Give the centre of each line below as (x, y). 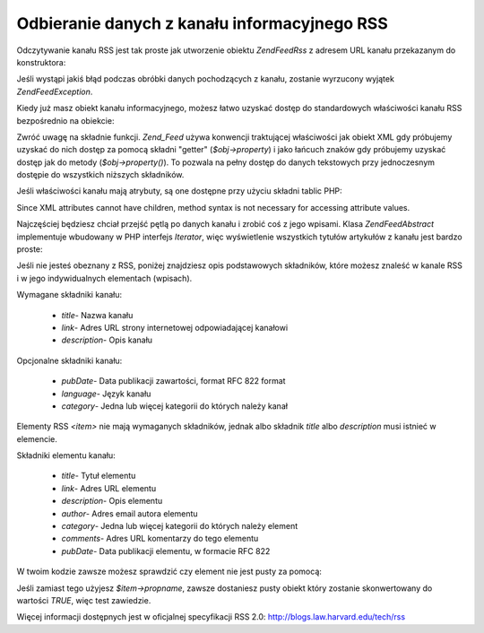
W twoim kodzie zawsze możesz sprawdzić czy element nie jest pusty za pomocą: (169, 572)
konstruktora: (41, 62)
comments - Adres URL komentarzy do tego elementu (160, 539)
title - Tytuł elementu (99, 476)
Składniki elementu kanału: (66, 455)
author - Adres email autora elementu (130, 513)
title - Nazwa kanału (97, 315)
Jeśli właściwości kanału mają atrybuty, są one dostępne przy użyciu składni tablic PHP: (179, 191)
